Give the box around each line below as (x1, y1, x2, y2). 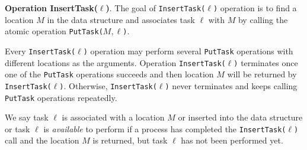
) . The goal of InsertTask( (105, 2, 206, 14)
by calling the (238, 13, 288, 25)
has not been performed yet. (181, 134, 283, 146)
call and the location (5, 134, 79, 146)
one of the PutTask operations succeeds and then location (5, 68, 214, 80)
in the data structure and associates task (47, 13, 195, 25)
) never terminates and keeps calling (165, 79, 298, 92)
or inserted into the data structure (178, 111, 303, 123)
